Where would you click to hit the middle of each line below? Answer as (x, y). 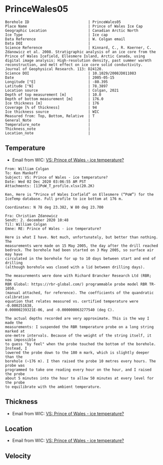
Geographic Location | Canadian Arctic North (72, 30)
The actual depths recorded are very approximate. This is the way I (77, 318)
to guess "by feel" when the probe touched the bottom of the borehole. (81, 344)
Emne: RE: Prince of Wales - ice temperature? (53, 229)
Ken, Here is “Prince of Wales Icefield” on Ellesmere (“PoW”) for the (79, 194)
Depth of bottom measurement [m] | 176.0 (54, 99)
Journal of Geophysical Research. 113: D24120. (54, 69)
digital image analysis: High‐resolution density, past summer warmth (78, 60)
